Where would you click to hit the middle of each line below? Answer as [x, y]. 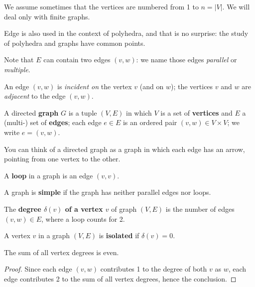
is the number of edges [200, 209]
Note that [19, 60]
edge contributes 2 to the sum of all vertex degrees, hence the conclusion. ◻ [120, 278]
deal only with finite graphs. [47, 16]
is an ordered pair [150, 122]
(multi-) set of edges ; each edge [53, 122]
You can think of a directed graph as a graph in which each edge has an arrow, [125, 149]
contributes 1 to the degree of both [154, 269]
